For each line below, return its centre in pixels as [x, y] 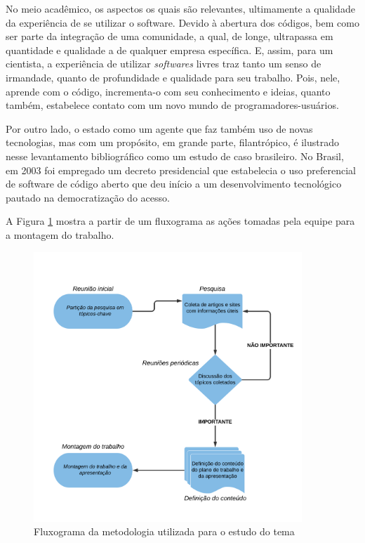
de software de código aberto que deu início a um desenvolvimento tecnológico [174, 184]
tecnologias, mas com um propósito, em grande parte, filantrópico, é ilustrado [172, 142]
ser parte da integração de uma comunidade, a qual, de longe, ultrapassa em [170, 36]
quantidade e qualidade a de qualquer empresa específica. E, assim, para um [170, 50]
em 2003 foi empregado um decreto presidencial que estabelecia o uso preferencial [181, 170]
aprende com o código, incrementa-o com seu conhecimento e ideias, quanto [168, 91]
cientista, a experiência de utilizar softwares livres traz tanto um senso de [164, 64]
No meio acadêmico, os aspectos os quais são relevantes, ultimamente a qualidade [180, 8]
